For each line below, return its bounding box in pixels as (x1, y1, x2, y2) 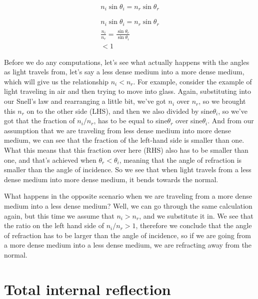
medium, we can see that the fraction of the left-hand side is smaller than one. (4, 135, 244, 145)
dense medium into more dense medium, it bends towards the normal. (4, 174, 218, 184)
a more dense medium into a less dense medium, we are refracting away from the (4, 240, 252, 250)
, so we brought (198, 96, 246, 106)
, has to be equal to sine (93, 115, 167, 126)
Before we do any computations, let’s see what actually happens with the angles (4, 56, 249, 67)
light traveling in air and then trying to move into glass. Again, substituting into (4, 86, 251, 96)
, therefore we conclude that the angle (135, 220, 252, 231)
